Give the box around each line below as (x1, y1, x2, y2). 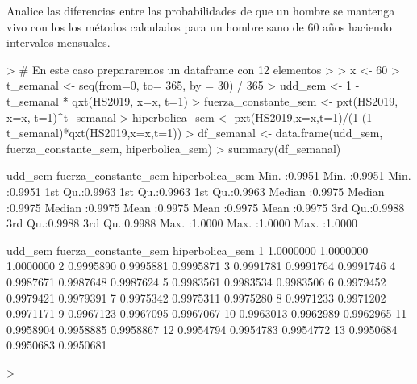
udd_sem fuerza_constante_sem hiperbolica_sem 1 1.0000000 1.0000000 (6, 241, 369, 258)
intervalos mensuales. (6, 34, 111, 51)
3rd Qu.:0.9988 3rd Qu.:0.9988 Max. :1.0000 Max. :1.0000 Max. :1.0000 (6, 215, 357, 232)
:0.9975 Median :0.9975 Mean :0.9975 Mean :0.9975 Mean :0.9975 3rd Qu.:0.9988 (6, 198, 405, 215)
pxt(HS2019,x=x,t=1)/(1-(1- (234, 108, 376, 125)
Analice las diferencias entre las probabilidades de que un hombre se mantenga (6, 2, 395, 19)
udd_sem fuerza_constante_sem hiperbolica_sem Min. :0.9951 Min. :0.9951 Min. (6, 167, 411, 184)
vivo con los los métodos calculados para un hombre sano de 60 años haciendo (6, 18, 392, 35)
